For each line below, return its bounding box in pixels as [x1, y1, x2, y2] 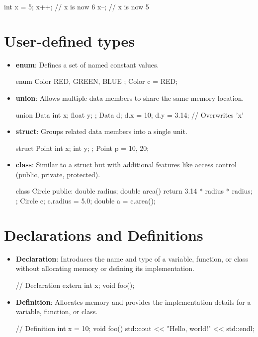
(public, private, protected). [15, 169, 100, 179]
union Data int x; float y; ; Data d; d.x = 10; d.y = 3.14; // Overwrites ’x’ [15, 109, 244, 120]
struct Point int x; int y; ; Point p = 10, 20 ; [15, 142, 149, 153]
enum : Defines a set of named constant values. [15, 59, 159, 69]
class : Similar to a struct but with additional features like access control [15, 159, 237, 170]
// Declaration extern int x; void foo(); [15, 279, 135, 290]
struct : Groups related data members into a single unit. [15, 126, 187, 136]
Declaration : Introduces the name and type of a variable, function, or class [15, 253, 248, 264]
